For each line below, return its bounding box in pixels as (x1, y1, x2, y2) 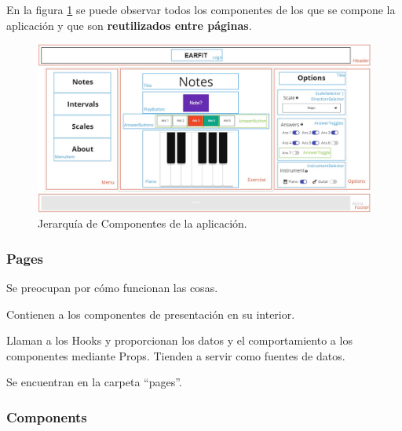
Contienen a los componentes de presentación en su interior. (6, 305, 295, 322)
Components (6, 407, 87, 426)
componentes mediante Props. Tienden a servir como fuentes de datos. (6, 347, 345, 363)
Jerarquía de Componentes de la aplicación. (38, 215, 247, 232)
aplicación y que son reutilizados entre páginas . (6, 16, 252, 33)
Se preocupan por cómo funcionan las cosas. (6, 279, 218, 296)
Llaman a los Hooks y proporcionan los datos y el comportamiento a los (6, 332, 353, 349)
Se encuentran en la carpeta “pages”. (6, 374, 182, 390)
